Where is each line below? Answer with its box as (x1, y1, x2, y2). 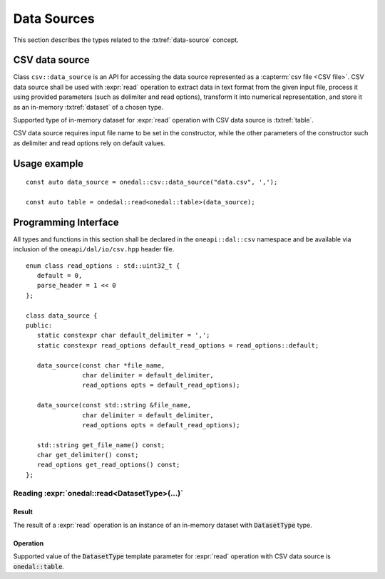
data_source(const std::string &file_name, (36, 401, 192, 410)
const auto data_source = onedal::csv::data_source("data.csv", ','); (26, 178, 278, 187)
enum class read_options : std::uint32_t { (26, 261, 180, 270)
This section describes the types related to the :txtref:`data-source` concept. (13, 36, 239, 44)
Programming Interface (13, 216, 119, 228)
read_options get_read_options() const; (36, 461, 180, 469)
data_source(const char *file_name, (36, 361, 165, 370)
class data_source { (26, 311, 98, 320)
